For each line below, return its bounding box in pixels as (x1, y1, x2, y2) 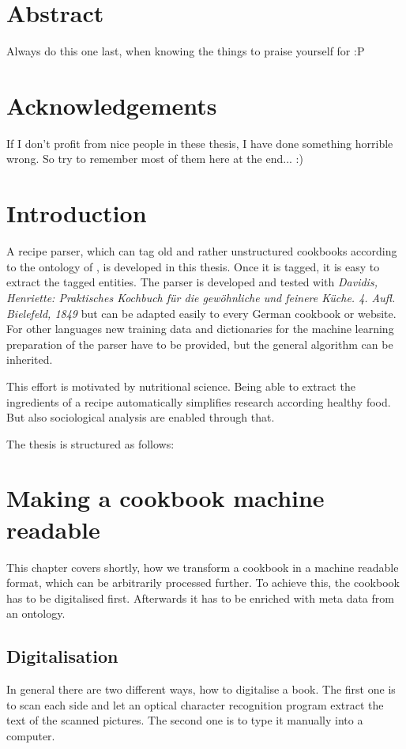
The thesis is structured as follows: (6, 435, 175, 452)
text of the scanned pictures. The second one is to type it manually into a (6, 712, 363, 728)
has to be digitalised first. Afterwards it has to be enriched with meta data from (6, 589, 394, 606)
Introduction (6, 197, 147, 229)
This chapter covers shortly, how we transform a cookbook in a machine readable (6, 558, 399, 575)
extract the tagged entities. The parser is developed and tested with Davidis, (6, 274, 378, 290)
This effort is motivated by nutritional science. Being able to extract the (6, 377, 355, 394)
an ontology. (6, 605, 66, 622)
